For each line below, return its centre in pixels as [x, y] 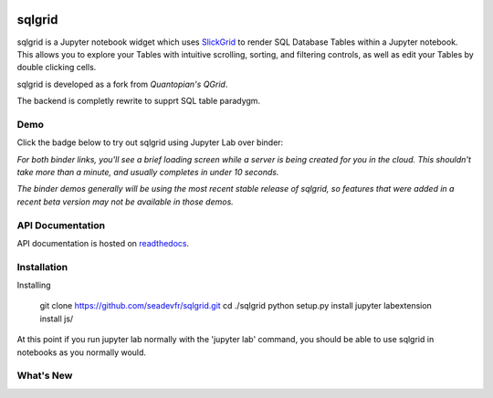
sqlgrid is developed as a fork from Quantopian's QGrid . [122, 84]
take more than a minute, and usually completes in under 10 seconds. [148, 172]
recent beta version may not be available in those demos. [126, 202]
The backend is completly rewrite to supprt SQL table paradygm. [138, 101]
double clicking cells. [57, 68]
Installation [42, 267]
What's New [45, 376]
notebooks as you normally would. [81, 352]
